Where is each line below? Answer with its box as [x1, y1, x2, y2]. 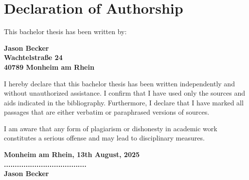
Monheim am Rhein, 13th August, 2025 [4, 149, 140, 160]
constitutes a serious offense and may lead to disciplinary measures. [4, 133, 205, 143]
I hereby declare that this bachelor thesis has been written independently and [4, 78, 235, 88]
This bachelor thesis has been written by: [4, 26, 127, 37]
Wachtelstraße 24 [4, 52, 63, 62]
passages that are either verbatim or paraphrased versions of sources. [4, 107, 210, 117]
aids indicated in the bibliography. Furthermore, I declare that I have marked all [4, 97, 244, 107]
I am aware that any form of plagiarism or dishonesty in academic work [4, 123, 217, 133]
